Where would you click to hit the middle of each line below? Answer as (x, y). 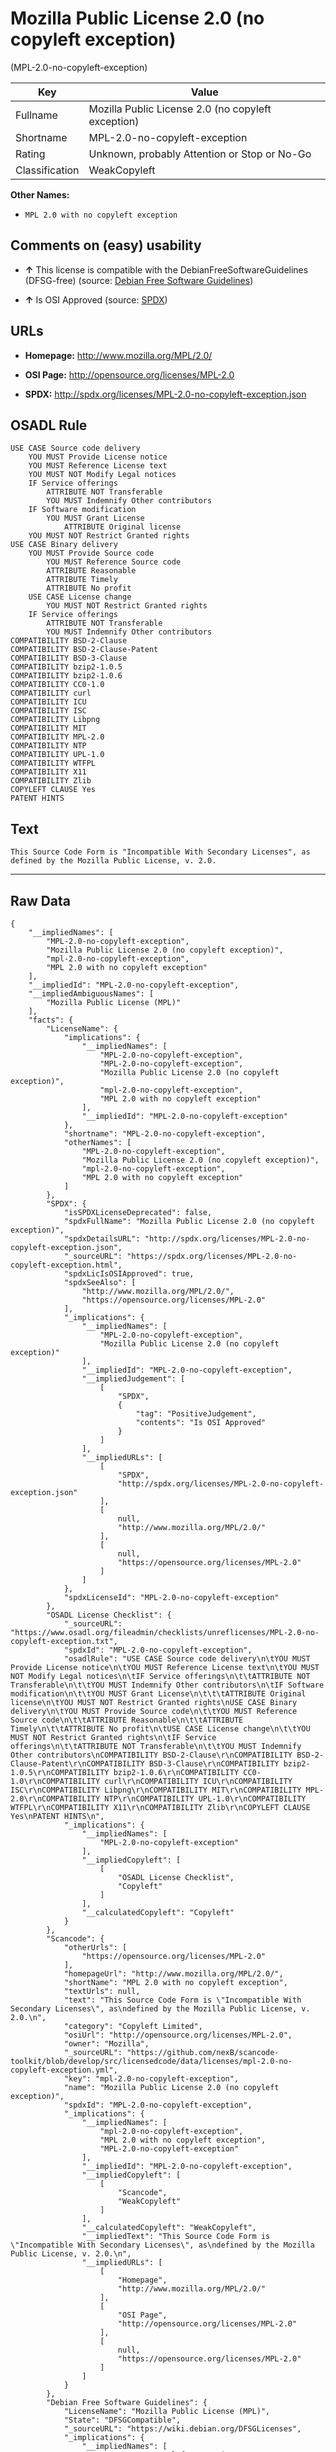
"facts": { (51, 1020)
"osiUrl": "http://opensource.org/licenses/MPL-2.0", (178, 2035)
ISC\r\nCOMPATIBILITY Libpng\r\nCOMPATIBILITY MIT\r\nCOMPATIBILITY (156, 1790)
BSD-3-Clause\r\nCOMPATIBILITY (214, 1764)
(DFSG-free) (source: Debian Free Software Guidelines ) (139, 280)
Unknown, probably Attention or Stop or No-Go (200, 154)
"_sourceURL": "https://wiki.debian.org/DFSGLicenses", (182, 2429)
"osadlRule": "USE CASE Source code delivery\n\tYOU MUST (187, 1659)
